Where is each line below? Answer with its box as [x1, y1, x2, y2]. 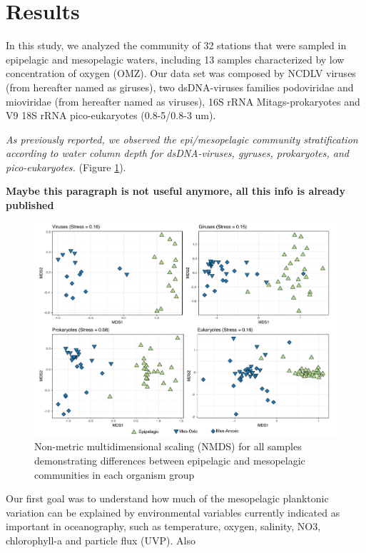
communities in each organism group [34, 467, 195, 482]
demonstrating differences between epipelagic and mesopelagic [34, 452, 305, 467]
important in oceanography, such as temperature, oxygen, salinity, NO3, [6, 519, 321, 534]
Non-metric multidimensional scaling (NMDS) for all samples [34, 439, 302, 454]
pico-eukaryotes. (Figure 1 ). [6, 159, 126, 174]
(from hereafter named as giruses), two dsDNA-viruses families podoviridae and [6, 79, 354, 94]
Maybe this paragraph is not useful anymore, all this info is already [6, 183, 345, 198]
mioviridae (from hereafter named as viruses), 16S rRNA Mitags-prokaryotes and [6, 93, 360, 108]
